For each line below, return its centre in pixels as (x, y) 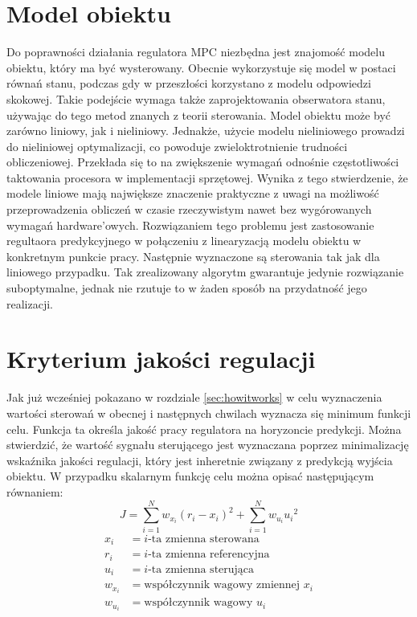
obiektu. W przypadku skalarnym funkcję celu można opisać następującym (190, 476)
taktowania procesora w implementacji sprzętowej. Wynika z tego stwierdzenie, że (207, 177)
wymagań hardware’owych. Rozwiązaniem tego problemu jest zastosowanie (190, 225)
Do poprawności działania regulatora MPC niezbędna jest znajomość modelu (196, 52)
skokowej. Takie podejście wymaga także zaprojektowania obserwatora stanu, (196, 98)
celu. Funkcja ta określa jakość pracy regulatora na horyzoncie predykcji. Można (204, 429)
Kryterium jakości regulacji (161, 359)
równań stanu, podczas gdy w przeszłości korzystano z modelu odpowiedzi (189, 83)
